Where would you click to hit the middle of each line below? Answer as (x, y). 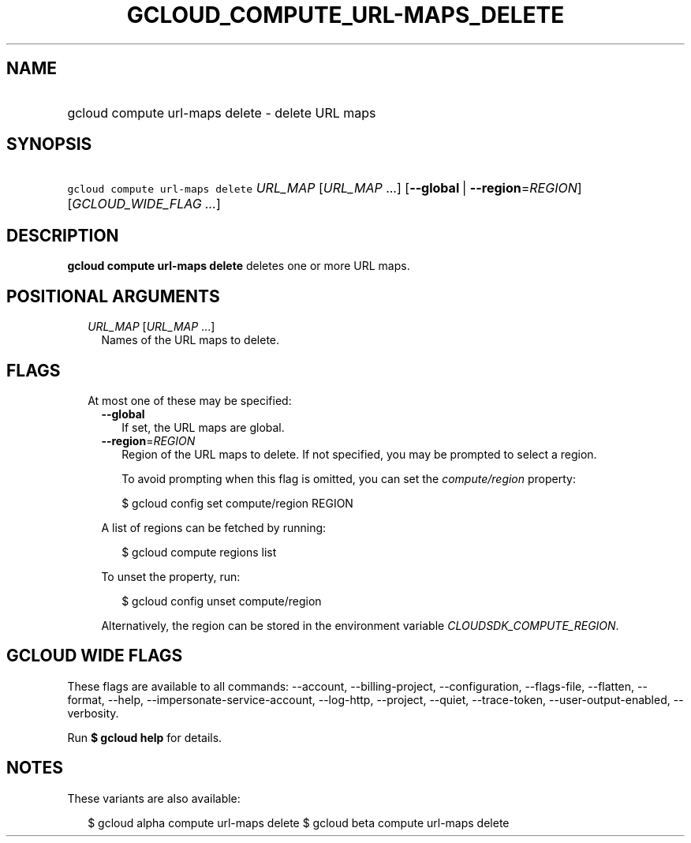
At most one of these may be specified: (190, 400)
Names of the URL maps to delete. (190, 340)
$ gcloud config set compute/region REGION (237, 503)
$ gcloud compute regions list (199, 552)
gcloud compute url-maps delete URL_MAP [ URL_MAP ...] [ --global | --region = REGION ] (325, 188)
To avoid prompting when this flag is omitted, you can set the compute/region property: (349, 478)
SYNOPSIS (49, 144)
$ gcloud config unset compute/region (222, 601)
